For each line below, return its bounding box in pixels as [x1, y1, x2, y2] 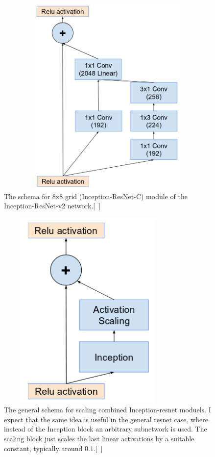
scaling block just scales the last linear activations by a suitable [4, 433, 194, 444]
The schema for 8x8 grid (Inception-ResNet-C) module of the [4, 191, 188, 201]
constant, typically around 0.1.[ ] [4, 443, 103, 453]
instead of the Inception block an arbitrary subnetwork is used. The [4, 424, 207, 434]
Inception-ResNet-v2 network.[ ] [4, 201, 101, 211]
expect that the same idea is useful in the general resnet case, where [4, 414, 208, 424]
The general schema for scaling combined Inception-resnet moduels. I [4, 405, 211, 415]
